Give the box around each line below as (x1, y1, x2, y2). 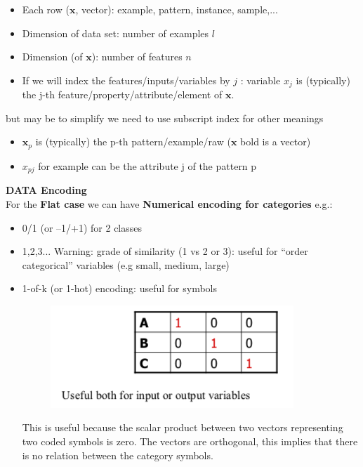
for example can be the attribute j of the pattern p (38, 158, 257, 173)
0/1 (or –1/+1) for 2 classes (22, 220, 143, 235)
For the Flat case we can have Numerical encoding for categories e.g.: (6, 196, 333, 211)
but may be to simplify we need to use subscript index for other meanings (6, 110, 324, 125)
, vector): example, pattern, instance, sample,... (75, 2, 278, 16)
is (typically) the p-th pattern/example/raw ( (35, 134, 231, 149)
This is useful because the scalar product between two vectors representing (22, 420, 343, 435)
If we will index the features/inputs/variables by (22, 72, 230, 87)
